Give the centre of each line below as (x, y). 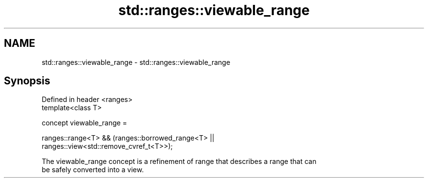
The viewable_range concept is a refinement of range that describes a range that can (179, 162)
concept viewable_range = (85, 123)
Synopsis (27, 81)
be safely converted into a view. (93, 170)
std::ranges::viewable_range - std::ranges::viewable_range (136, 62)
